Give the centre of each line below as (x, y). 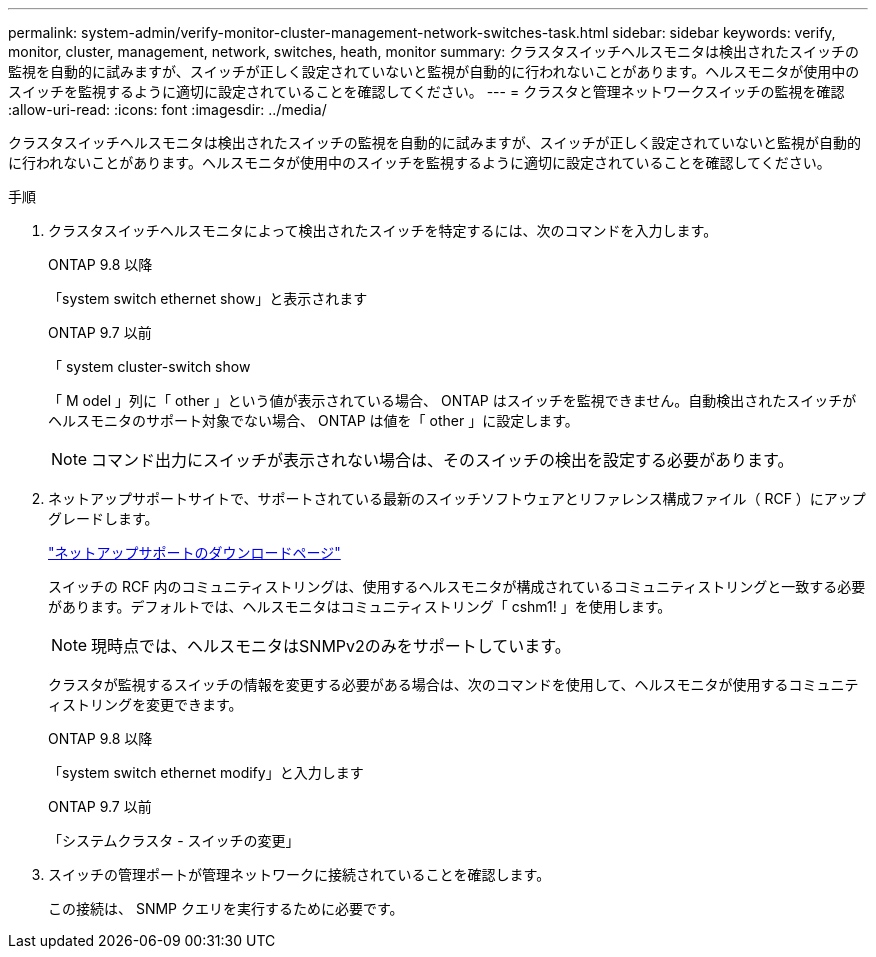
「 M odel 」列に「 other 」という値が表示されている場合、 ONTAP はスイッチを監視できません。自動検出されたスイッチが (452, 400)
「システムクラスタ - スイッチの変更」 (174, 840)
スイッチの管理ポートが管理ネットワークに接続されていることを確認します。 (299, 874)
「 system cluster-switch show (149, 366)
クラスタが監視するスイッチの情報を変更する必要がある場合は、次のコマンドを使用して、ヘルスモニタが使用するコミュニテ (453, 684)
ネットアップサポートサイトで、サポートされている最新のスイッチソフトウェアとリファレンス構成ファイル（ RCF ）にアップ (457, 498)
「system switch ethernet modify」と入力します (206, 772)
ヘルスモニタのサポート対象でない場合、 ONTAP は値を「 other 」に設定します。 (313, 420)
